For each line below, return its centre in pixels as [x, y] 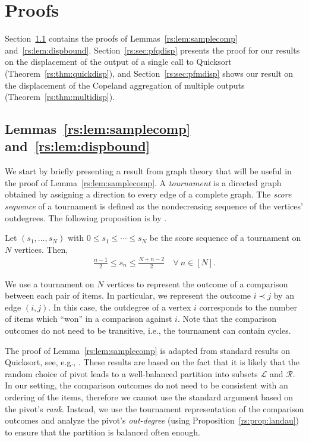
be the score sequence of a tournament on [225, 238]
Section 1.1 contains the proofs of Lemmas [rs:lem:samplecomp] [121, 38]
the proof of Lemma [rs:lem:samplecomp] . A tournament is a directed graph [143, 182]
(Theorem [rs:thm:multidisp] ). [60, 97]
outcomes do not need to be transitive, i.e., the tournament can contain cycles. [148, 330]
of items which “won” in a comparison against [89, 319]
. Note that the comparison [227, 319]
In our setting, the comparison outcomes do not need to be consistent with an [146, 385]
